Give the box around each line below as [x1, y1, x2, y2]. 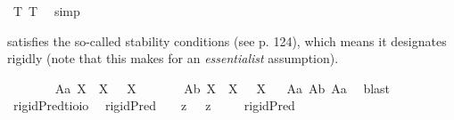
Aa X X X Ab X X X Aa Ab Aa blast [54, 78, 391, 97]
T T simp [12, 2, 80, 20]
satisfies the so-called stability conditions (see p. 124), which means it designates [7, 31, 447, 50]
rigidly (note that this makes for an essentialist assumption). [7, 49, 339, 68]
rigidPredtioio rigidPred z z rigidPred [12, 96, 295, 115]
